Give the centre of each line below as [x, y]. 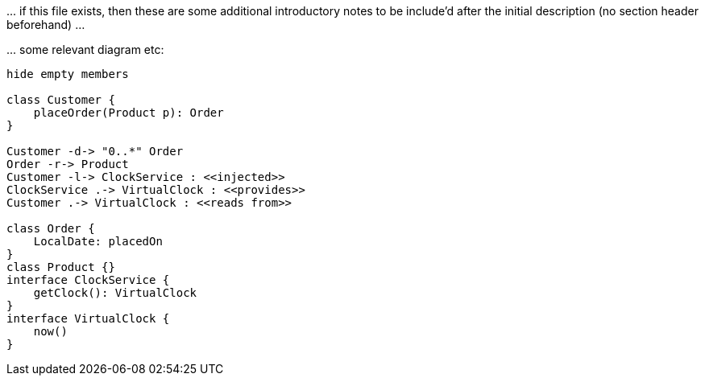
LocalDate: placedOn [98, 241]
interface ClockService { [88, 280]
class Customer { [61, 100]
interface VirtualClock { [88, 318]
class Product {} [61, 267]
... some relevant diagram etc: [85, 49]
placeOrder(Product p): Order [129, 113]
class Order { [51, 228]
